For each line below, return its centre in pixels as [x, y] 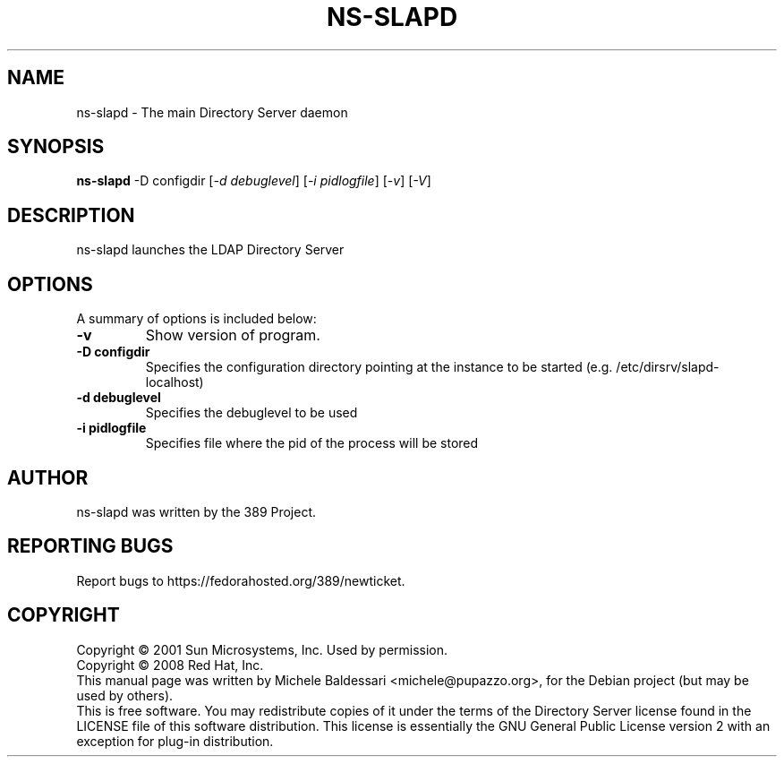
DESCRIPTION [71, 215]
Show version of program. [233, 335]
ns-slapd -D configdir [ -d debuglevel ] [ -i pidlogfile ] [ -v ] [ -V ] [254, 181]
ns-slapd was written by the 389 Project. [196, 511]
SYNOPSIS [56, 147]
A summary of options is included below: [196, 319]
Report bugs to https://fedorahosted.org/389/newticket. [241, 580]
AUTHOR [48, 477]
